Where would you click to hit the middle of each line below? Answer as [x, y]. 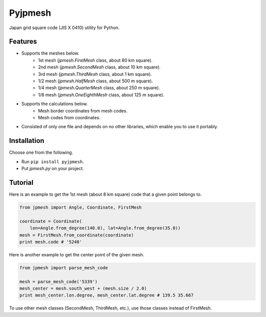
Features [23, 42]
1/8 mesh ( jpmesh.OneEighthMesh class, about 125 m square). [101, 95]
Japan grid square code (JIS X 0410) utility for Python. [64, 28]
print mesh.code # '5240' [51, 242]
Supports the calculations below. [55, 104]
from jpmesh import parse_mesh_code [64, 268]
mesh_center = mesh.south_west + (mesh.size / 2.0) [83, 289]
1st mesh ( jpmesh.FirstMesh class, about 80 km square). [95, 60]
